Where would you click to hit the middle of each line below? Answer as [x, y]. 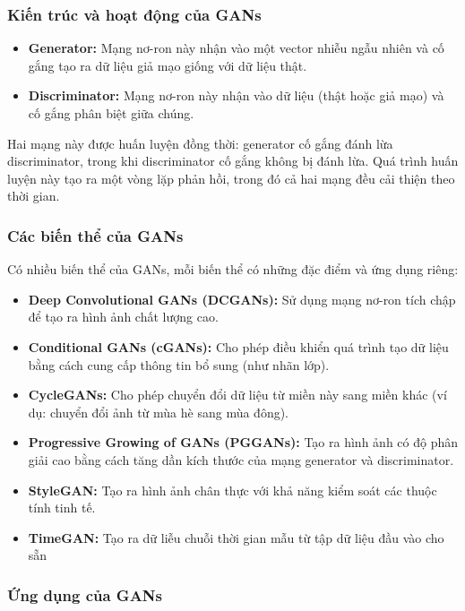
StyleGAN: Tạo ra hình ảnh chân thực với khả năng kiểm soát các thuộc [232, 490]
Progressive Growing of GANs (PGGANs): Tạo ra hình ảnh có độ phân [243, 442]
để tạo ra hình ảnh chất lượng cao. [123, 317]
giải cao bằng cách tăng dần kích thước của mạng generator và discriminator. [241, 459]
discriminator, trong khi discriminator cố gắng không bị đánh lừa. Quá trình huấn [233, 161]
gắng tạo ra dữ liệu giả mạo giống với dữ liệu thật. [168, 65]
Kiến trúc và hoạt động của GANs [134, 14]
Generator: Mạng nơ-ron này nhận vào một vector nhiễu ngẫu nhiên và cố [236, 48]
